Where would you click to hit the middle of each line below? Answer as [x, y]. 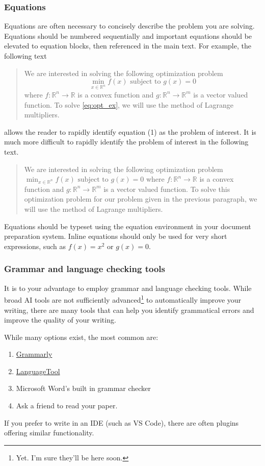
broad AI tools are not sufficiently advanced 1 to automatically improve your [123, 299]
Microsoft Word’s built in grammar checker [83, 388]
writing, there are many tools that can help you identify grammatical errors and [129, 310]
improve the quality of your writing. [60, 320]
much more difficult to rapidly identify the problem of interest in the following [126, 142]
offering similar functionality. [49, 433]
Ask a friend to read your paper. [67, 406]
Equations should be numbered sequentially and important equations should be [128, 35]
